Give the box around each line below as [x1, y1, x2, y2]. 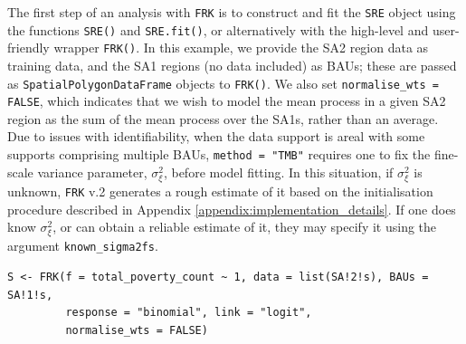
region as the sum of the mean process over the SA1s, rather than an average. [7, 109, 439, 128]
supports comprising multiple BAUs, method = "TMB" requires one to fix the [7, 145, 431, 164]
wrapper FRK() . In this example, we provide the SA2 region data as [53, 38, 429, 57]
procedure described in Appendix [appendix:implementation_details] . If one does [7, 199, 456, 218]
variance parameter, [37, 162, 147, 181]
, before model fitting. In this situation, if [163, 162, 394, 181]
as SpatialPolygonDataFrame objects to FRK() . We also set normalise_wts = [7, 73, 439, 92]
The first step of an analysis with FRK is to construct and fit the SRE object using [7, 3, 456, 21]
